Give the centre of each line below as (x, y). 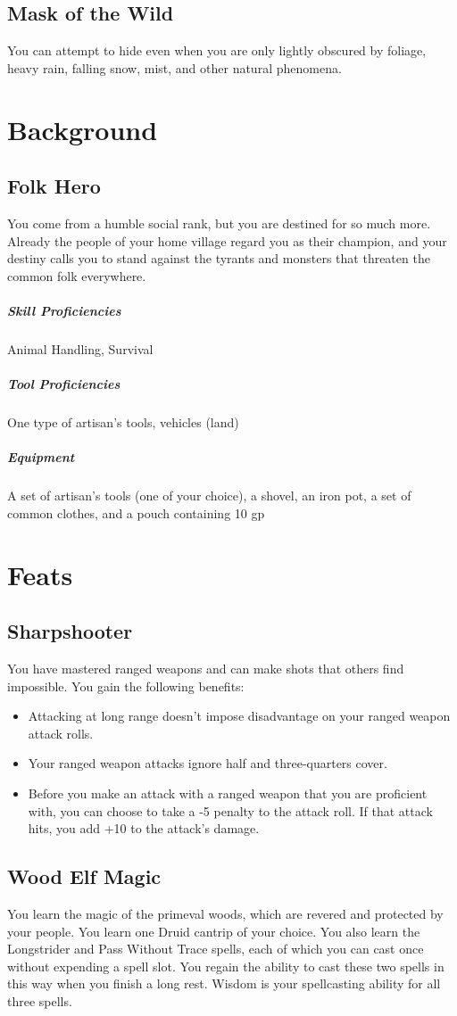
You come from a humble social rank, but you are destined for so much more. (219, 223)
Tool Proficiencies (64, 384)
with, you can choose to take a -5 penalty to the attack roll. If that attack (230, 810)
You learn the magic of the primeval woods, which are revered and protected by (225, 913)
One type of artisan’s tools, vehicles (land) (123, 422)
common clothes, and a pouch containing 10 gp (136, 512)
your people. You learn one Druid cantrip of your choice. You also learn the (214, 931)
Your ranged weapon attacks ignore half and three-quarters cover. (208, 763)
